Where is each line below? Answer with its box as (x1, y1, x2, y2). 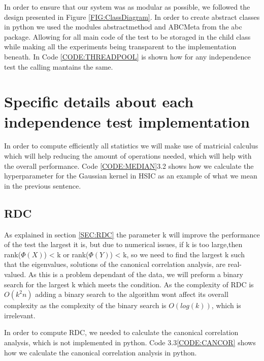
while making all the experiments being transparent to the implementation (4, 41, 237, 52)
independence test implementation (4, 111, 250, 132)
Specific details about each (4, 91, 194, 112)
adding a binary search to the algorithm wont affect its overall (35, 289, 228, 299)
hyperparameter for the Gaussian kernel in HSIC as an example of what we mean (4, 170, 257, 181)
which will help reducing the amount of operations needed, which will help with (4, 151, 252, 161)
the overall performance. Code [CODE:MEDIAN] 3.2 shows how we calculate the (4, 160, 254, 171)
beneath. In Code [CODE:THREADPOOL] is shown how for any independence (4, 51, 251, 62)
